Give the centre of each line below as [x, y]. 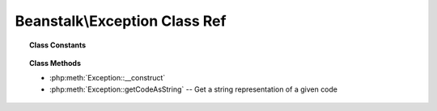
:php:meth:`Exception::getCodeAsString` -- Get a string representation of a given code [194, 89]
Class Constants [58, 45]
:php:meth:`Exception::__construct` [108, 78]
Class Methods [55, 63]
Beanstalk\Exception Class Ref [121, 21]
